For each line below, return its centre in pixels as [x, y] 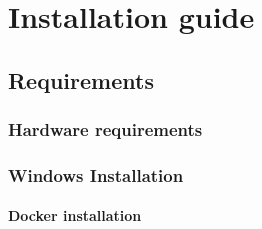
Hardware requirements [105, 129]
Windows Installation [96, 174]
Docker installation [75, 215]
